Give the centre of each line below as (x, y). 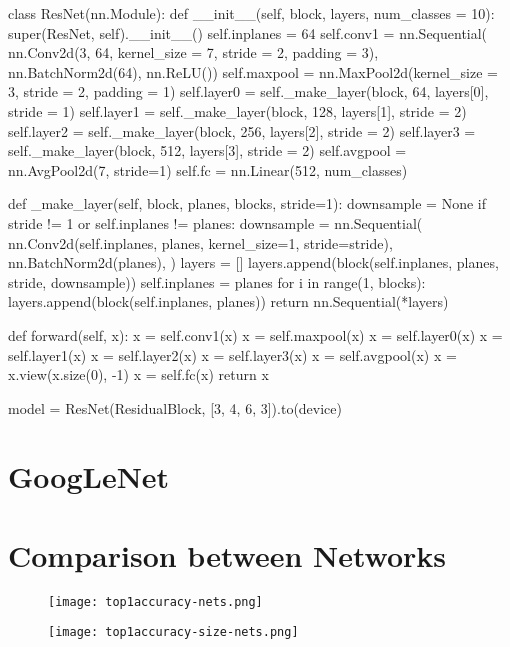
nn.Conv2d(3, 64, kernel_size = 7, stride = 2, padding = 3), (193, 52)
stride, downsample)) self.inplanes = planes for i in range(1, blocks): (217, 281)
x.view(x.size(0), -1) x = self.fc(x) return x (138, 374)
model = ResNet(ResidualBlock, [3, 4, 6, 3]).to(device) (175, 407)
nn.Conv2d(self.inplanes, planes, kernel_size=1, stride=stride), (200, 242)
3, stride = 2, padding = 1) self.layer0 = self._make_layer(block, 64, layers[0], (248, 91)
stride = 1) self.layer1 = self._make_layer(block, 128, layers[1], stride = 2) (237, 110)
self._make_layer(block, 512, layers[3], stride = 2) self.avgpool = (207, 150)
